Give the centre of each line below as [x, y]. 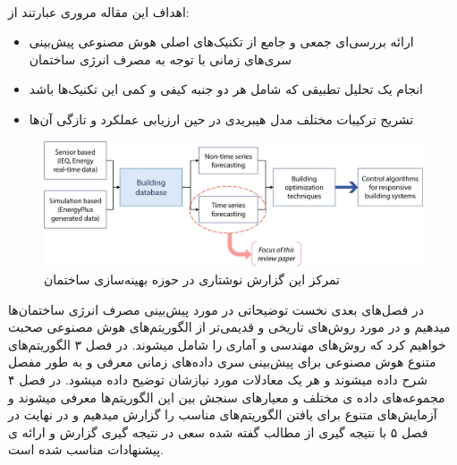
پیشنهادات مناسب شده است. [86, 449]
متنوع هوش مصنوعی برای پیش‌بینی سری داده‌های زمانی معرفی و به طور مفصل [222, 362]
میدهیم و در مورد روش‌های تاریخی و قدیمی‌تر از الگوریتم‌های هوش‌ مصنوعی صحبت [229, 327]
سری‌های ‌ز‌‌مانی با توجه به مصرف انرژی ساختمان [161, 59]
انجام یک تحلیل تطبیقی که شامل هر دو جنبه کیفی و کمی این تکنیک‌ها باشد [226, 89]
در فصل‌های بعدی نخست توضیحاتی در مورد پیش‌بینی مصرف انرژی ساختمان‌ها [216, 309]
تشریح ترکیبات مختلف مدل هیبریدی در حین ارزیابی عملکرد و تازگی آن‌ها [221, 118]
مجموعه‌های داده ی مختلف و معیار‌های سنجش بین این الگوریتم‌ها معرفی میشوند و [227, 397]
